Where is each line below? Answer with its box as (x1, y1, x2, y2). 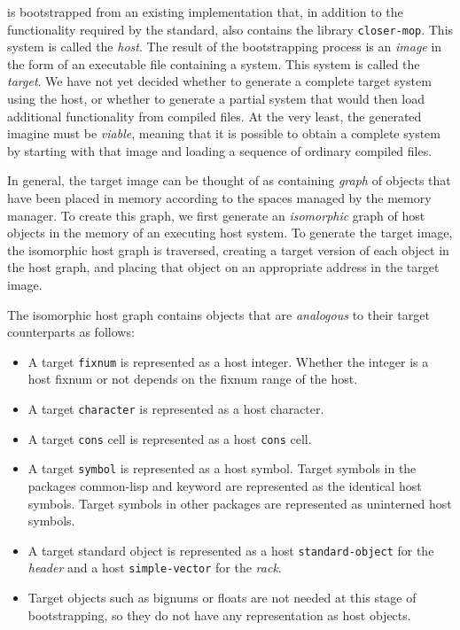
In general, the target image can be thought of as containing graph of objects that (7, 171, 451, 190)
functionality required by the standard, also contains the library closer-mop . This (7, 19, 454, 38)
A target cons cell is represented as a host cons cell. (27, 429, 312, 447)
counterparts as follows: (7, 323, 135, 341)
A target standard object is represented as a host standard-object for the (27, 541, 434, 559)
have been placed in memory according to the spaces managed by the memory (7, 189, 432, 206)
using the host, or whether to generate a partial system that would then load (7, 89, 425, 108)
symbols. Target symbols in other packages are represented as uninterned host (27, 494, 452, 512)
